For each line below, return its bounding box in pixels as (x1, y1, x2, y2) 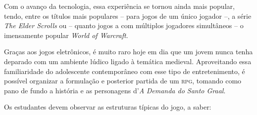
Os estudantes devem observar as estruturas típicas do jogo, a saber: (4, 102, 211, 112)
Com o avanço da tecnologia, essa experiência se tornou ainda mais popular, (4, 1, 235, 11)
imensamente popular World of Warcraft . (4, 30, 128, 40)
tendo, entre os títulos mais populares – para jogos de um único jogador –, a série (4, 10, 252, 21)
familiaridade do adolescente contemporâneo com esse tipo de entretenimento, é (4, 66, 245, 76)
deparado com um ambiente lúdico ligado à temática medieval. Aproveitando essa (4, 56, 252, 66)
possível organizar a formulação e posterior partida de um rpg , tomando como (4, 76, 242, 86)
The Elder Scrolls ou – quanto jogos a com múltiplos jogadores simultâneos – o (4, 20, 244, 31)
